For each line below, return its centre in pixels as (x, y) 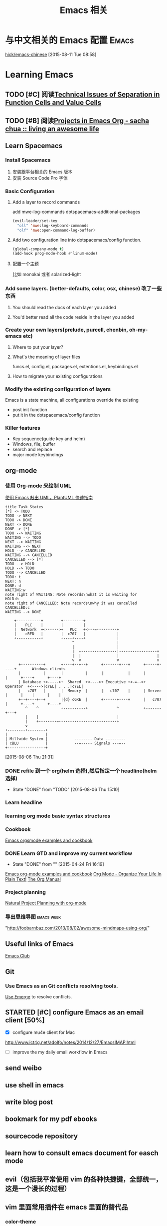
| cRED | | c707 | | (67, 634)
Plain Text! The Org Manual (33, 879)
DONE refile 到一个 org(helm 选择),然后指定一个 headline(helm (81, 771)
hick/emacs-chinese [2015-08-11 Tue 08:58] (51, 54)
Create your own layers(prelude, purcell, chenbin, (67, 330)
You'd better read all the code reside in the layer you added (73, 317)
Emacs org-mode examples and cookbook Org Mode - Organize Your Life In (83, 874)
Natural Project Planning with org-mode (46, 903)
